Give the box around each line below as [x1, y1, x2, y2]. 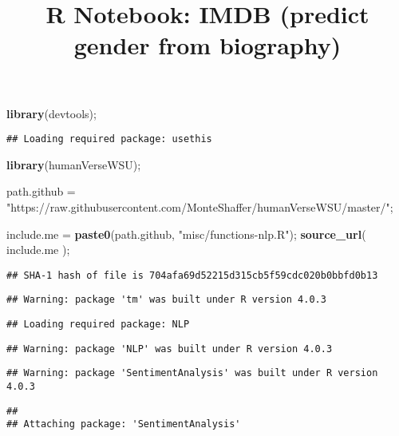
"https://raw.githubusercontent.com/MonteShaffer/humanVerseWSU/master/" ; [6, 199, 393, 215]
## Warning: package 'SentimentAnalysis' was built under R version [6, 367, 378, 379]
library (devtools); [6, 105, 97, 121]
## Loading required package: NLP [6, 319, 190, 331]
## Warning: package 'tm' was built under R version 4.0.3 [6, 294, 326, 306]
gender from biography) [73, 29, 342, 61]
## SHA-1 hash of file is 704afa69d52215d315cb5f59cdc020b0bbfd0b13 [6, 269, 378, 281]
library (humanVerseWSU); [6, 156, 141, 172]
